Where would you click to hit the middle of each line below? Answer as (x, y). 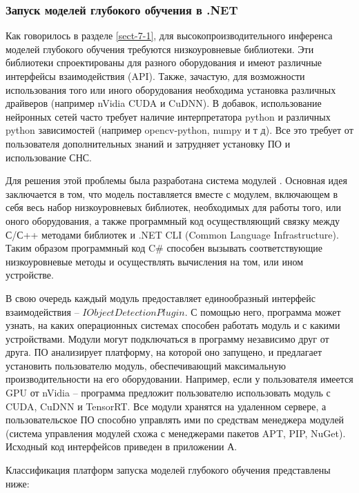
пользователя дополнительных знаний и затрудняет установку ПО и (148, 143)
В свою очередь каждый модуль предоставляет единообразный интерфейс (161, 298)
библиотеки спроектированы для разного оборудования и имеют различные (164, 62)
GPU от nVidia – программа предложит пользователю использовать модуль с (168, 393)
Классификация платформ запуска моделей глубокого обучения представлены (168, 470)
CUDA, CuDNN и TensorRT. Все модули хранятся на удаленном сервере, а (166, 406)
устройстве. (30, 275)
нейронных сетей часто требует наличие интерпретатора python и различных (168, 116)
